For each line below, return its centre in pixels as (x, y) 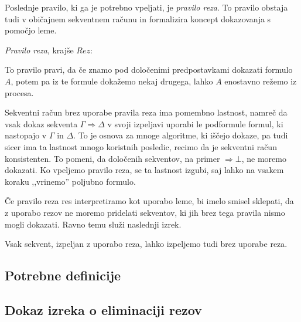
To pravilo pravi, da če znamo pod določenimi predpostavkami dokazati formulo (149, 70)
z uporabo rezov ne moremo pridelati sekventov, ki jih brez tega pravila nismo (145, 212)
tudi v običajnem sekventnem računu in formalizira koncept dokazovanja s (138, 18)
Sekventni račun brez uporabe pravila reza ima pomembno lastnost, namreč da (146, 112)
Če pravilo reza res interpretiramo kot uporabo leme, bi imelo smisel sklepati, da (149, 201)
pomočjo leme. (31, 30)
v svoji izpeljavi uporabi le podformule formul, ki (195, 123)
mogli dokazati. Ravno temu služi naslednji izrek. (93, 224)
